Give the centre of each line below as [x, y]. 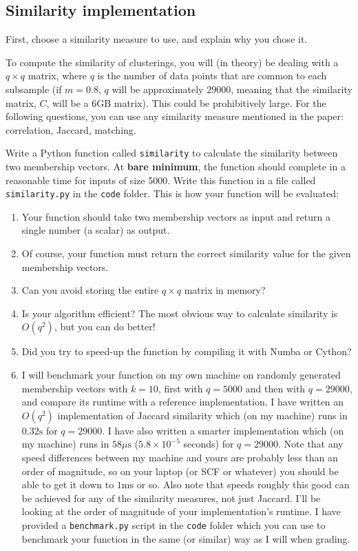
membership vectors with [75, 388]
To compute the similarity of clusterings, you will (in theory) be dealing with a [172, 62]
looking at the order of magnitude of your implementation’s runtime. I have [181, 511]
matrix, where [57, 76]
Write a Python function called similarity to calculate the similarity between [172, 153]
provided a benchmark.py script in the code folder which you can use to [173, 524]
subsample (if [34, 89]
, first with [180, 388]
